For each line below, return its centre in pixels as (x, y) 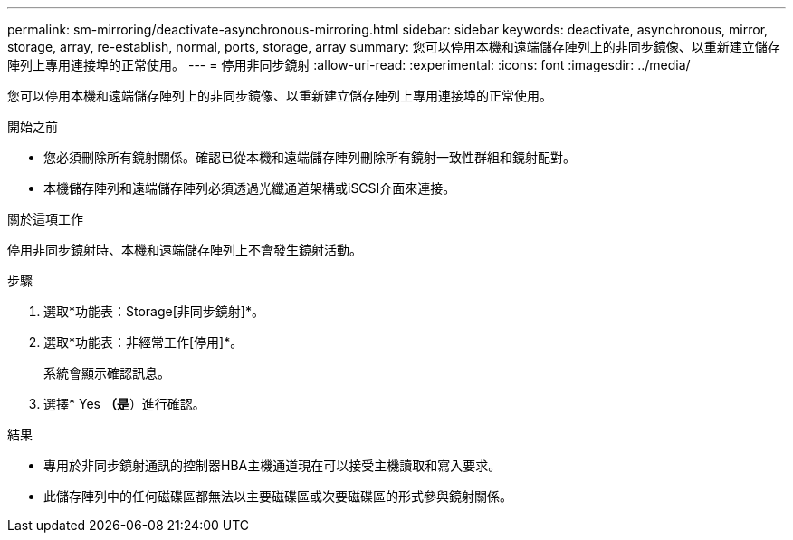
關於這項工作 (45, 219)
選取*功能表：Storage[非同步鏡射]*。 (154, 311)
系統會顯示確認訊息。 (107, 373)
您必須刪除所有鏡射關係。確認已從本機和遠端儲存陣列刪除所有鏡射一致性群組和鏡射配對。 (310, 157)
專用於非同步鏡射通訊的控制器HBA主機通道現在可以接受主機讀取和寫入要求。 (272, 465)
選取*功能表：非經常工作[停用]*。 (143, 342)
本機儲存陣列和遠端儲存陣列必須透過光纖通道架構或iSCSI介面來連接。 (250, 188)
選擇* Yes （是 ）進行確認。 (124, 404)
